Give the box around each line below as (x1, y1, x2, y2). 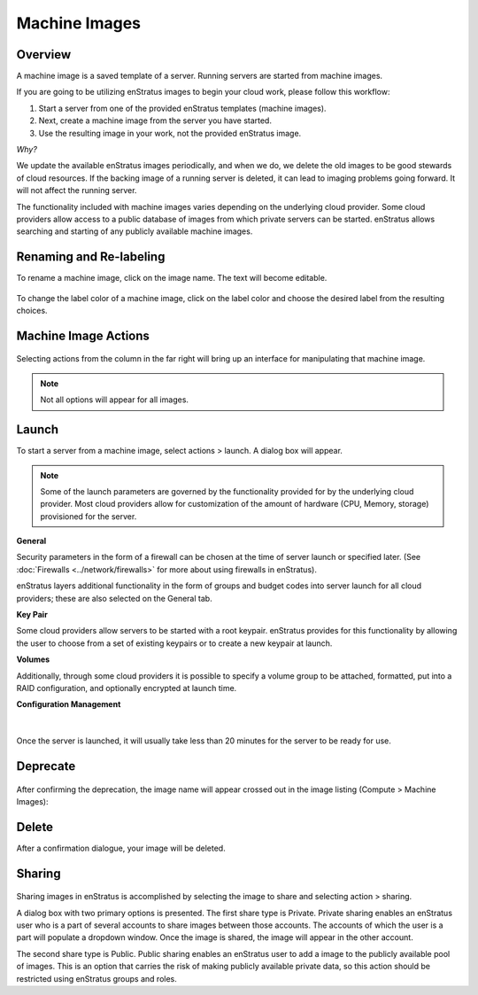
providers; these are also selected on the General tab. (16, 593, 212, 603)
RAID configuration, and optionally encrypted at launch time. (16, 683, 237, 693)
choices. (16, 306, 48, 316)
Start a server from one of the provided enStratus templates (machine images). (38, 103, 327, 113)
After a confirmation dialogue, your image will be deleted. (16, 843, 226, 853)
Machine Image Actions (16, 328, 150, 343)
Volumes (16, 654, 50, 665)
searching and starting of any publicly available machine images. (16, 226, 253, 237)
